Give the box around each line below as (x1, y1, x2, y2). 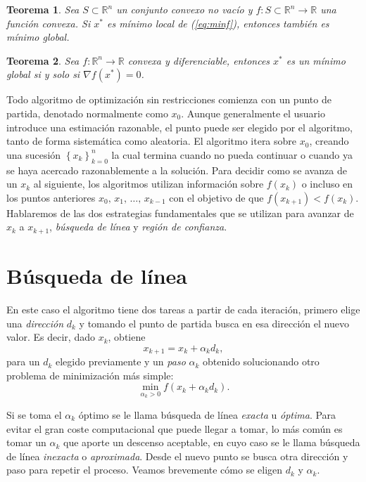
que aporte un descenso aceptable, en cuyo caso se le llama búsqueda (63, 435, 360, 450)
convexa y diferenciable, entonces (127, 53, 270, 67)
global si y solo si (6, 67, 80, 82)
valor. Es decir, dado (6, 330, 95, 344)
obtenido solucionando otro (203, 354, 320, 369)
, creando (309, 133, 349, 148)
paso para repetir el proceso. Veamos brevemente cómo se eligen (6, 462, 283, 477)
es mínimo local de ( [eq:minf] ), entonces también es (106, 15, 329, 30)
